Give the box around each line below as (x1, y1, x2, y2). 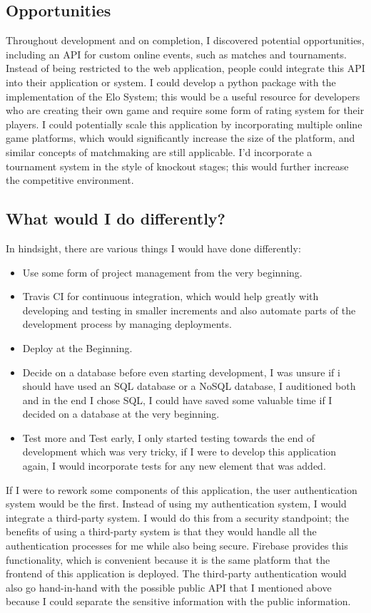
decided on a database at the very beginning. (22, 406, 220, 421)
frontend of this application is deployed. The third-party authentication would (6, 566, 347, 581)
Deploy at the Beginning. (22, 340, 133, 355)
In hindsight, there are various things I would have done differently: (6, 240, 301, 255)
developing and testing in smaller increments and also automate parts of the (22, 302, 356, 317)
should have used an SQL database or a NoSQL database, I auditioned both (22, 378, 356, 393)
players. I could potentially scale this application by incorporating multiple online (6, 116, 362, 131)
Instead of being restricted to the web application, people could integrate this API (6, 61, 365, 76)
